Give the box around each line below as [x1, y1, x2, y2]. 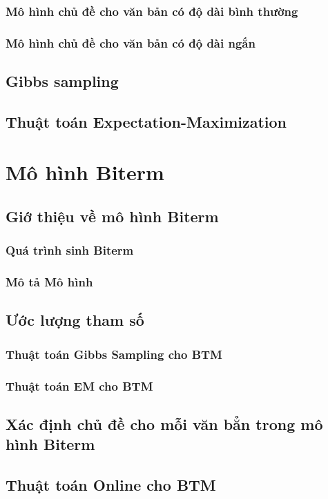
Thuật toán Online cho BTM [6, 474, 216, 496]
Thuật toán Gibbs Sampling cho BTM [6, 345, 222, 362]
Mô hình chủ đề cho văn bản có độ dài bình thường [6, 2, 298, 19]
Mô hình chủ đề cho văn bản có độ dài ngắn [6, 34, 255, 51]
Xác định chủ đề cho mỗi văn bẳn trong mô [6, 413, 323, 434]
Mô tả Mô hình [6, 273, 93, 291]
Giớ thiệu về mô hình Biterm [6, 206, 219, 227]
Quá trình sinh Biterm [6, 242, 134, 259]
